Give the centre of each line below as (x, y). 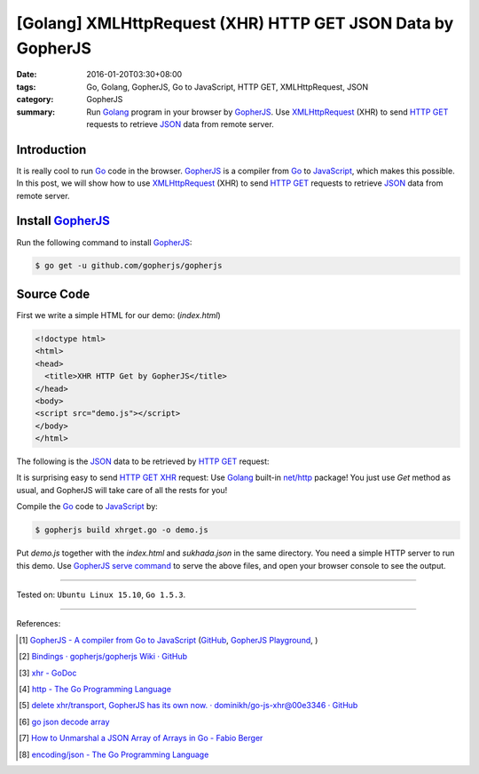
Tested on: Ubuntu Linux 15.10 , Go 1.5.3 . (101, 594)
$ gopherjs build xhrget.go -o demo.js (122, 530)
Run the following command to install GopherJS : (104, 242)
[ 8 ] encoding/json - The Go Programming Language (114, 754)
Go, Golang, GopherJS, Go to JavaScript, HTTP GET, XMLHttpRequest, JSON (228, 87)
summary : (36, 112)
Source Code (53, 294)
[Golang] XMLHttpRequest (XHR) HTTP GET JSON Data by (235, 23)
